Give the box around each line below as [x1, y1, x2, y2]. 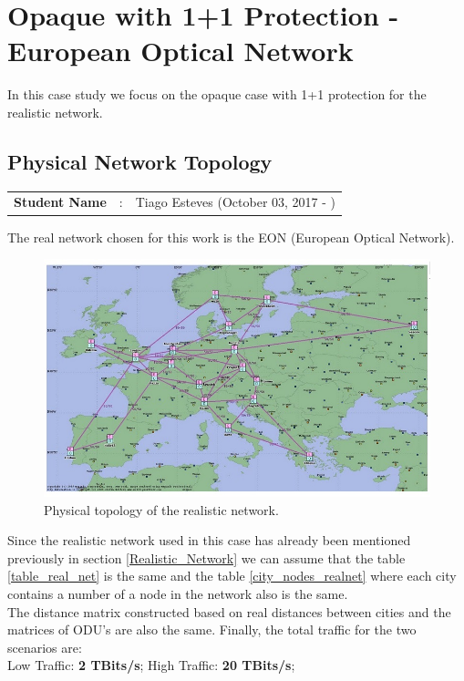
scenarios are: [7, 637, 82, 656]
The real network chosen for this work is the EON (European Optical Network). [7, 227, 455, 246]
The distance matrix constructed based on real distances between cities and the [7, 602, 451, 621]
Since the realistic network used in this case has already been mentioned [7, 531, 411, 550]
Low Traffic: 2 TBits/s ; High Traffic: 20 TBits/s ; [7, 655, 295, 675]
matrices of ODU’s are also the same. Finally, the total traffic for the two [7, 620, 417, 639]
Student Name [14, 192, 107, 212]
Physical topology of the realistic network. [44, 500, 279, 519]
